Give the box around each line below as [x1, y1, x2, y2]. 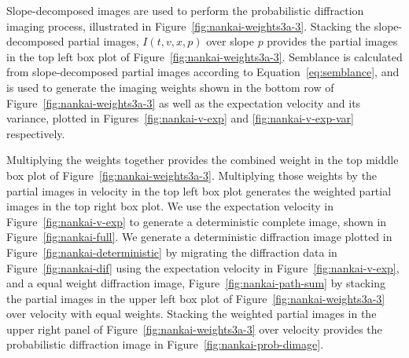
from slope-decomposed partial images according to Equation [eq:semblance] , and [6, 64, 400, 80]
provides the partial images [267, 33, 398, 49]
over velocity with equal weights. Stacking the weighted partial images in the [6, 305, 377, 322]
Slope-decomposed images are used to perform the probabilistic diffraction [6, 2, 364, 18]
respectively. [6, 125, 65, 141]
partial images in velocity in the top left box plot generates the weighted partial [6, 182, 392, 199]
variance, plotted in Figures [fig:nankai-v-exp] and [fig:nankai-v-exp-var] [6, 110, 354, 126]
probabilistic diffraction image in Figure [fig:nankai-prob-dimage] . [6, 336, 324, 353]
